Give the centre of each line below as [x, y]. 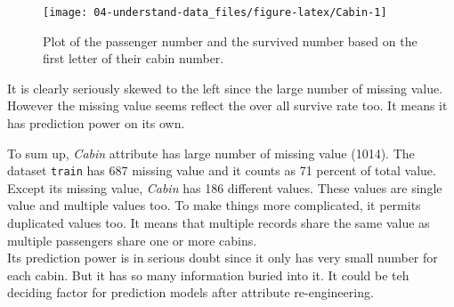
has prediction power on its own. [96, 123]
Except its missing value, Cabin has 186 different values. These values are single [225, 187]
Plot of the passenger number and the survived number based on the [230, 40]
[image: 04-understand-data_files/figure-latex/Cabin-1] [215, 12]
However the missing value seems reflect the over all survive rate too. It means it [227, 105]
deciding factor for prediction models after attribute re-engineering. [191, 292]
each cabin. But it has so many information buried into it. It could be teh [208, 275]
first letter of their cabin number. [134, 58]
